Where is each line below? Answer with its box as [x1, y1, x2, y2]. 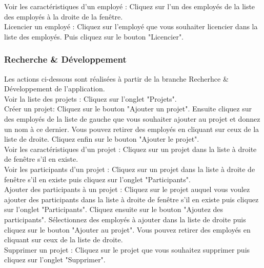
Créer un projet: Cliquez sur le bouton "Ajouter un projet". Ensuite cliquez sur [4, 103, 252, 114]
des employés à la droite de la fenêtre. [4, 11, 123, 22]
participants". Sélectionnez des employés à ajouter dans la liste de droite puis [4, 214, 246, 224]
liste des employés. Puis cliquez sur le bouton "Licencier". [4, 31, 184, 42]
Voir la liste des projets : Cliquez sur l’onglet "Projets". [4, 93, 177, 104]
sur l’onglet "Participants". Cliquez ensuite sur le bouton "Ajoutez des [4, 204, 224, 215]
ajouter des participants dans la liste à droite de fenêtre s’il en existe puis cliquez [4, 194, 259, 204]
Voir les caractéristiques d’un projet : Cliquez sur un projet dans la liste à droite [4, 143, 257, 154]
